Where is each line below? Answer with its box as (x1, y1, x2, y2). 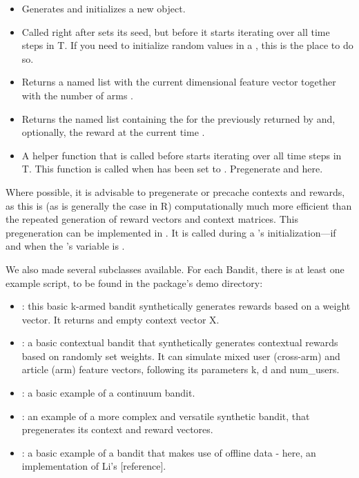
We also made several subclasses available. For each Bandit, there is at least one (6, 261, 345, 276)
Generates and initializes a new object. (21, 1, 186, 15)
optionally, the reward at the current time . (21, 125, 205, 139)
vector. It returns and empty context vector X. (21, 312, 220, 326)
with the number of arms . (21, 88, 133, 102)
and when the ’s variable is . (6, 239, 125, 253)
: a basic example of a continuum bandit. (21, 386, 195, 400)
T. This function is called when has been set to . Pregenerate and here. (21, 161, 323, 176)
